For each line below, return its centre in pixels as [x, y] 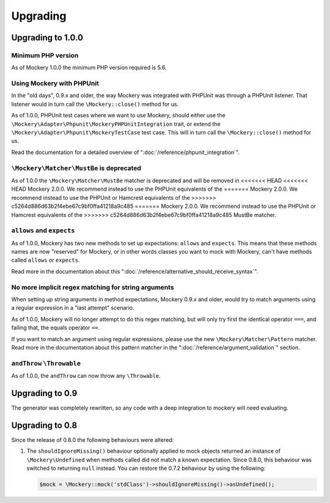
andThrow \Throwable [46, 363]
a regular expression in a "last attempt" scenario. [73, 308]
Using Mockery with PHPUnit [55, 84]
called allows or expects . [46, 260]
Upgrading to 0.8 [44, 425]
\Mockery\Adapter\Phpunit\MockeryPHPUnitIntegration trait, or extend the [116, 124]
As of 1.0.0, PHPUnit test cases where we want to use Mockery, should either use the [118, 116]
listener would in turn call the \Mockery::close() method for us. [95, 104]
